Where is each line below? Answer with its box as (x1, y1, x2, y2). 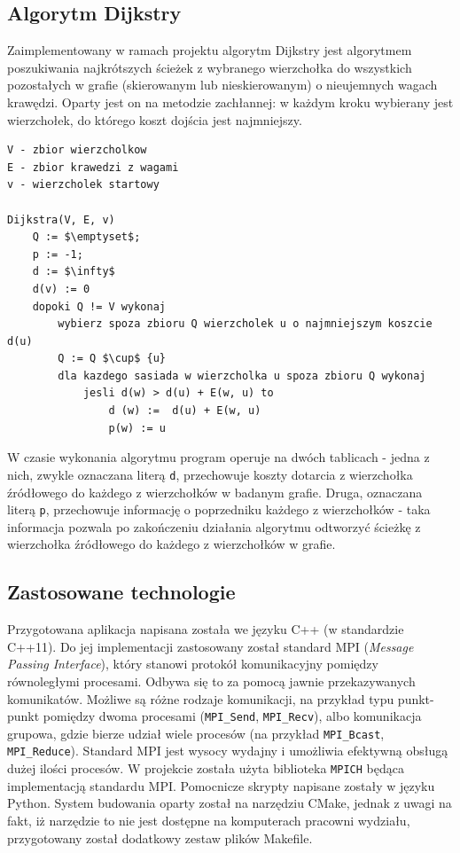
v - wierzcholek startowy (7, 178, 160, 192)
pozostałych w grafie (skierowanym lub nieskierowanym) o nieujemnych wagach (7, 75, 438, 94)
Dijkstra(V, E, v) (7, 213, 115, 226)
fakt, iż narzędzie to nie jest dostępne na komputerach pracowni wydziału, (7, 810, 410, 829)
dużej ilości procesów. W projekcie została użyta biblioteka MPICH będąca (7, 759, 404, 778)
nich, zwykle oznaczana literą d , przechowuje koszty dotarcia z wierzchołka (7, 465, 413, 483)
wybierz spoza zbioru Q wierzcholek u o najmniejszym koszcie (58, 317, 433, 331)
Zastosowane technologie (7, 578, 236, 606)
